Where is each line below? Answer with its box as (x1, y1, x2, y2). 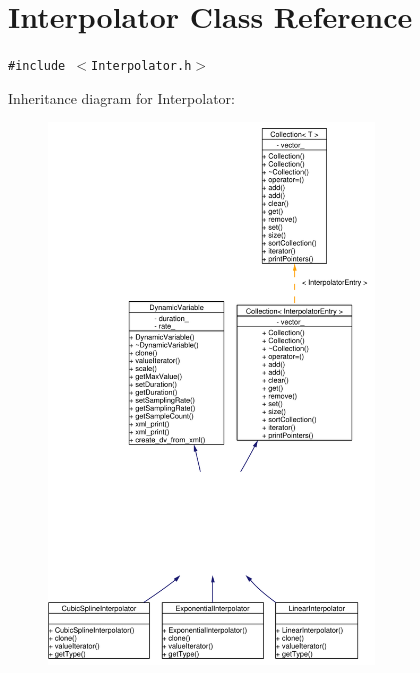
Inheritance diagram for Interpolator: (8, 87, 235, 108)
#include (8, 59, 66, 74)
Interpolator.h (91, 59, 192, 74)
